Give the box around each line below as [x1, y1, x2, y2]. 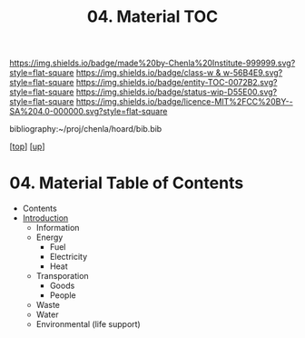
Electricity [49, 252, 88, 263]
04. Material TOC [86, 6, 219, 27]
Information [35, 223, 80, 234]
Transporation [35, 271, 89, 282]
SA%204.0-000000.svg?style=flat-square [9, 106, 168, 117]
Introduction [22, 213, 69, 224]
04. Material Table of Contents [9, 173, 244, 194]
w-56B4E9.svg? [222, 67, 283, 78]
